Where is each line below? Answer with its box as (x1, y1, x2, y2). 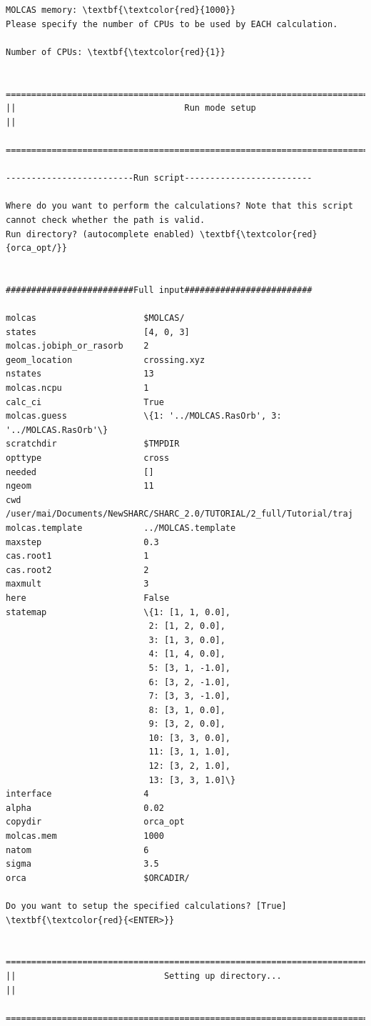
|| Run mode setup (6, 103, 256, 114)
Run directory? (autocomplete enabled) (6, 229, 195, 239)
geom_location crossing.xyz (6, 354, 205, 365)
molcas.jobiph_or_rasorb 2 (6, 341, 149, 352)
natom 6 (6, 845, 149, 855)
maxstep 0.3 (6, 537, 159, 547)
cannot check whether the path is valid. (6, 214, 205, 225)
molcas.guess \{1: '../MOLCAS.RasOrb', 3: (6, 411, 282, 422)
